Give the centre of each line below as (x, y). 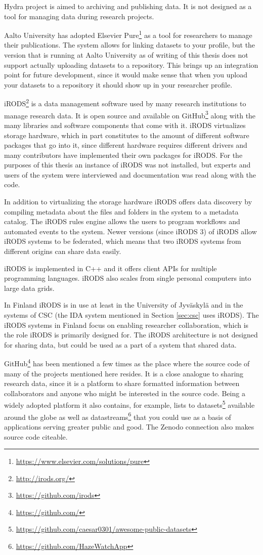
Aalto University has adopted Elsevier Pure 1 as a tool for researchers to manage (128, 34)
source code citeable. (36, 436)
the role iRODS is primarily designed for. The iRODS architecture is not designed (131, 335)
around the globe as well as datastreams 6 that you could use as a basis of (118, 416)
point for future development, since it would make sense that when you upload (126, 75)
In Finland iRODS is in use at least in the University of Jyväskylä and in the (124, 305)
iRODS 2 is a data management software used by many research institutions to (125, 103)
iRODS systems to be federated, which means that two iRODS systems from (123, 241)
